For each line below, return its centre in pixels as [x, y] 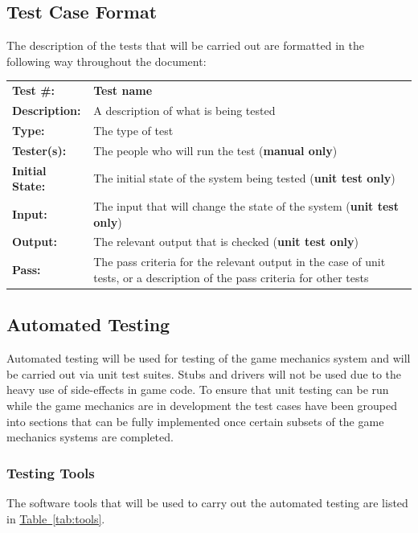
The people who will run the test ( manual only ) [215, 150]
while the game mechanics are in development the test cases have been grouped [202, 405]
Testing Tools [51, 472]
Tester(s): [39, 150]
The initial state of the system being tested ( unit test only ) [244, 178]
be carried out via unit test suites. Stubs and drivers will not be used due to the [204, 373]
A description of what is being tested [184, 110]
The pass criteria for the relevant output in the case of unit [240, 262]
